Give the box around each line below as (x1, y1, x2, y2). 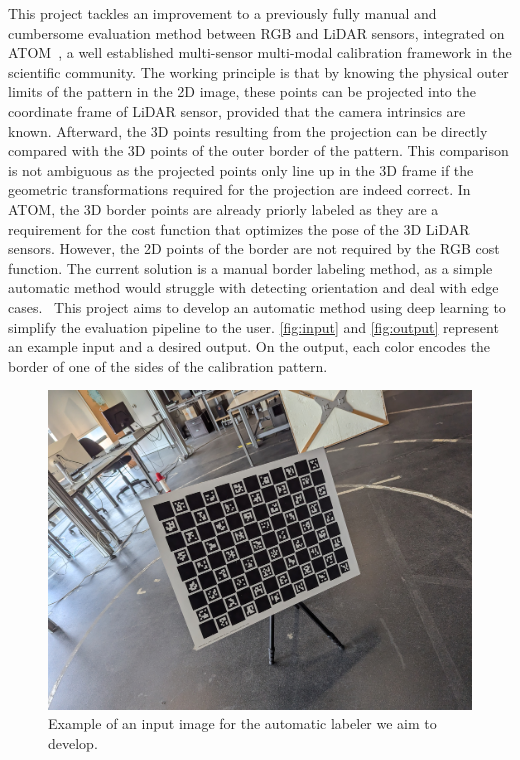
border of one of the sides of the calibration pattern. (8, 355, 328, 376)
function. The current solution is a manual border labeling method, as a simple (8, 257, 493, 278)
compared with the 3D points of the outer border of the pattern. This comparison (8, 140, 509, 161)
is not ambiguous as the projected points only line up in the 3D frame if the (8, 159, 474, 180)
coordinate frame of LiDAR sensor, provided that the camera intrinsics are (8, 100, 466, 121)
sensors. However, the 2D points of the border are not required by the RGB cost (8, 238, 500, 259)
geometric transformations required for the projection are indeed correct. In (8, 179, 471, 200)
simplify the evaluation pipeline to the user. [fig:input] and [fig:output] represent (8, 316, 499, 337)
